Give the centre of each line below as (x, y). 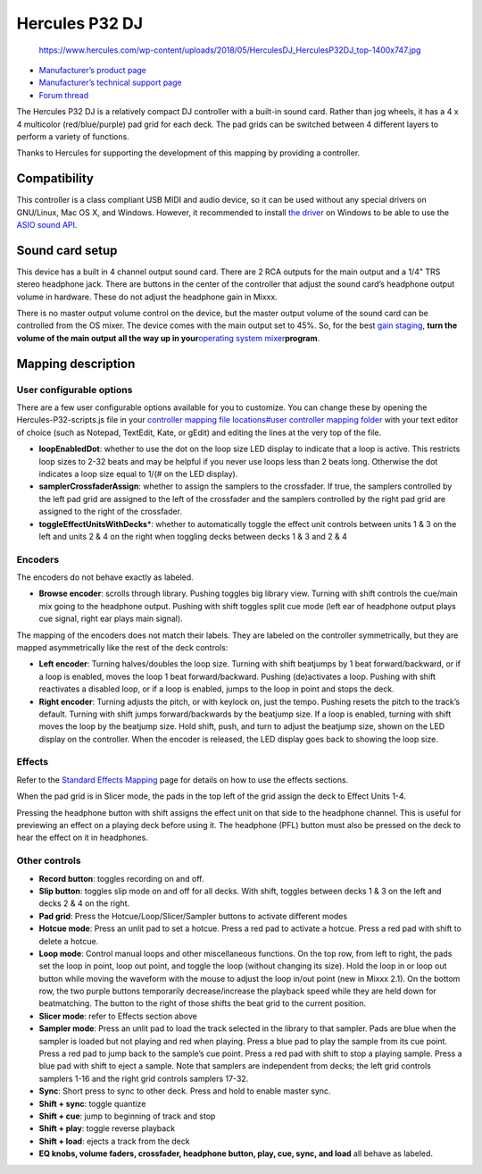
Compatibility (55, 179)
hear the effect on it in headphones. (83, 838)
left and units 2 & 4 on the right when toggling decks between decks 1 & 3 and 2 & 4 (193, 536)
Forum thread (64, 95)
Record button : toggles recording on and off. (121, 878)
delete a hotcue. (69, 941)
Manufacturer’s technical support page (110, 83)
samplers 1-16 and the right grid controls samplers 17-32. (144, 1078)
